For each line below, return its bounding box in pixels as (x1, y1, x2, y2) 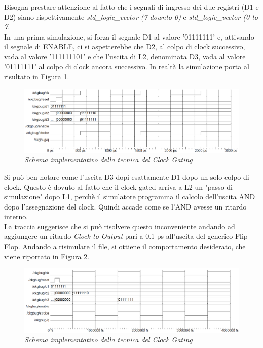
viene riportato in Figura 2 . (4, 251, 89, 261)
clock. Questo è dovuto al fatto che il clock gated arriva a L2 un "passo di (4, 181, 233, 192)
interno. (4, 211, 28, 222)
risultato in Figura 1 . (4, 71, 69, 82)
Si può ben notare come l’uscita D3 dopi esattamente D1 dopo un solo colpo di (4, 171, 249, 182)
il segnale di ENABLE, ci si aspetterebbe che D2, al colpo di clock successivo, (4, 41, 245, 52)
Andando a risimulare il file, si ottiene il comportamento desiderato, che (22, 241, 246, 252)
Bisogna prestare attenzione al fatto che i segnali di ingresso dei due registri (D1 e (4, 2, 259, 12)
